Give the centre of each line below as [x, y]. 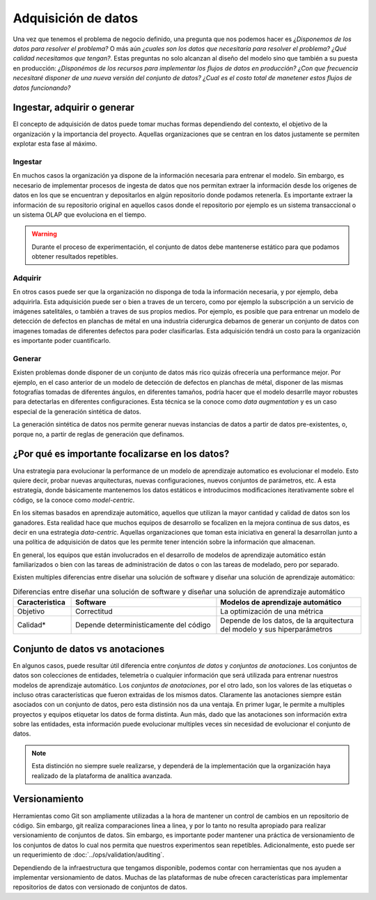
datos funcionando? [42, 88]
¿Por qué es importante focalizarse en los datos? [121, 454]
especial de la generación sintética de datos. [77, 411]
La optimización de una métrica [272, 611]
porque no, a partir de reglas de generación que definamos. [99, 434]
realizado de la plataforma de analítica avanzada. [102, 776]
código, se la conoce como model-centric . [74, 500]
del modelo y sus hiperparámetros [276, 630]
